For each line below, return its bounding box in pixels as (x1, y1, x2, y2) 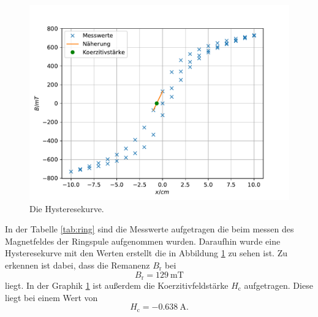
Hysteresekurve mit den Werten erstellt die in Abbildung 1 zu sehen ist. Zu (5, 246, 287, 259)
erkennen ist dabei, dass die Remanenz (5, 258, 150, 271)
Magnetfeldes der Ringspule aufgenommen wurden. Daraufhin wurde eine (5, 234, 281, 247)
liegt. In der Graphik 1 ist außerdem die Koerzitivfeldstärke (5, 279, 229, 292)
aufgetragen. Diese (244, 279, 313, 292)
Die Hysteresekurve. (29, 202, 104, 215)
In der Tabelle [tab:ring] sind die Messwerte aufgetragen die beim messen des (5, 223, 294, 235)
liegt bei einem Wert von (5, 291, 98, 304)
